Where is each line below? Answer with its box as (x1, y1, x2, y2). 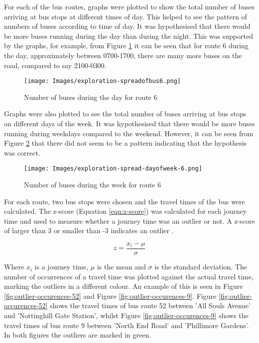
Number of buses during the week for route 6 (24, 179, 161, 190)
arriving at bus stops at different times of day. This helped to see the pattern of (4, 11, 247, 21)
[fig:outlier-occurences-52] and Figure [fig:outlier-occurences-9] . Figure (4, 290, 217, 301)
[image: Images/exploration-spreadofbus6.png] (24, 78, 181, 85)
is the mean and (97, 261, 146, 272)
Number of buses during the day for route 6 (24, 91, 157, 102)
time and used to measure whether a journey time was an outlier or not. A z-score (4, 215, 255, 226)
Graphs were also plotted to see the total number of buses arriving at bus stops (4, 108, 247, 119)
